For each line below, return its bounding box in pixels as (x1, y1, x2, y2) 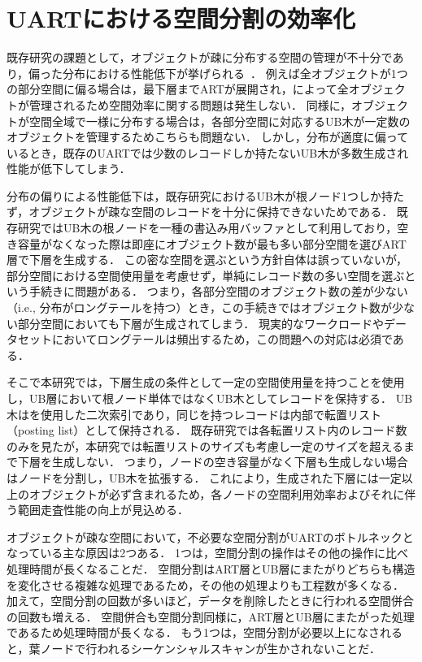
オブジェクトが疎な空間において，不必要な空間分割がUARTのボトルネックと (7, 528, 414, 545)
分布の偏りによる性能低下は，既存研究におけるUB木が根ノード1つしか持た (7, 187, 404, 204)
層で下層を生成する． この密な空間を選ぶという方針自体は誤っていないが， (7, 251, 408, 268)
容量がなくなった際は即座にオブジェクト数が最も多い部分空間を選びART (17, 235, 407, 252)
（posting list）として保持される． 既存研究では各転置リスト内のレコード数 (7, 422, 407, 439)
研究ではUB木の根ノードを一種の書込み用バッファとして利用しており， (17, 219, 398, 236)
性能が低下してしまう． (7, 160, 131, 177)
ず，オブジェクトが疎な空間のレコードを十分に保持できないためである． (7, 203, 394, 220)
